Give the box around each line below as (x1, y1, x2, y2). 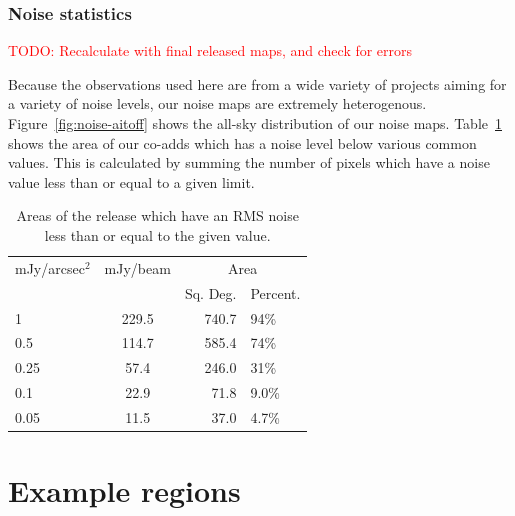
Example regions (8, 470, 241, 511)
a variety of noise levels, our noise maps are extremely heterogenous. (8, 93, 427, 114)
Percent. (250, 282, 301, 303)
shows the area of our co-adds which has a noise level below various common (8, 132, 477, 153)
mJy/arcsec (15, 257, 85, 278)
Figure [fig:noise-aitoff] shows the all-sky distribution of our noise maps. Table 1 (8, 113, 502, 133)
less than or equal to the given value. (44, 224, 271, 245)
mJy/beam (104, 257, 171, 278)
